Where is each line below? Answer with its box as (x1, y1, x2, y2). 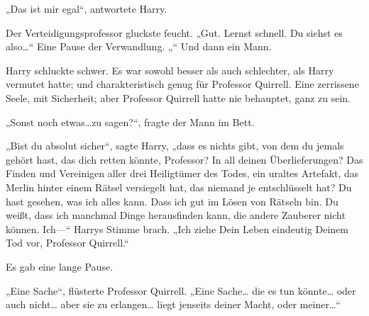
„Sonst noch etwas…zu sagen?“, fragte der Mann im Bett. (6, 114, 255, 129)
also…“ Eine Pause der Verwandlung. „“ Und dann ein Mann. (6, 39, 272, 54)
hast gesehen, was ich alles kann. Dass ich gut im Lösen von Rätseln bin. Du (6, 193, 338, 208)
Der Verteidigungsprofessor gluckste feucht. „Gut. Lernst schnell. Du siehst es (6, 25, 343, 40)
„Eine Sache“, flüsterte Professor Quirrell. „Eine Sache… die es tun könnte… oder (6, 283, 356, 298)
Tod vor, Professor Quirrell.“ (6, 235, 129, 250)
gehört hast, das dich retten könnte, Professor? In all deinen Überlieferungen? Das (6, 152, 363, 167)
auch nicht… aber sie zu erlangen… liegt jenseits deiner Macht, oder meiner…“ (6, 297, 341, 312)
